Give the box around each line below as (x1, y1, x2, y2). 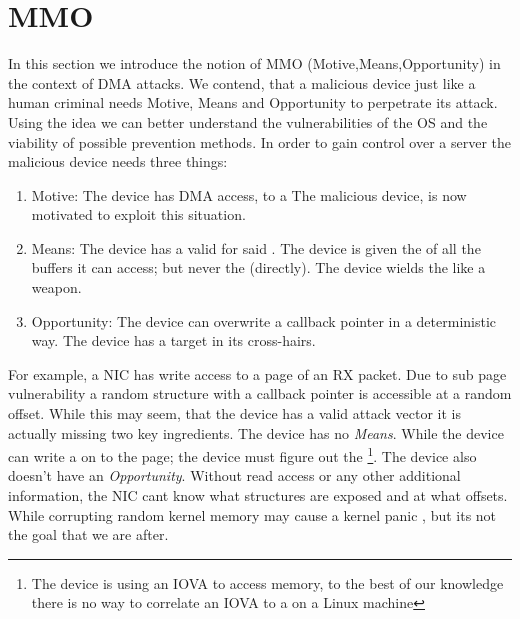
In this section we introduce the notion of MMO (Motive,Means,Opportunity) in (8, 53, 501, 74)
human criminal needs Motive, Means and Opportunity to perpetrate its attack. (8, 92, 498, 113)
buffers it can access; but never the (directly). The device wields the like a (31, 257, 486, 278)
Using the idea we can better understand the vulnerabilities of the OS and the (8, 111, 488, 132)
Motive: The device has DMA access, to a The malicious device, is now (31, 184, 467, 205)
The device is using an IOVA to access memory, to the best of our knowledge (31, 572, 504, 593)
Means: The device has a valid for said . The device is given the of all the (31, 237, 481, 258)
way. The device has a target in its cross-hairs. (31, 330, 316, 351)
